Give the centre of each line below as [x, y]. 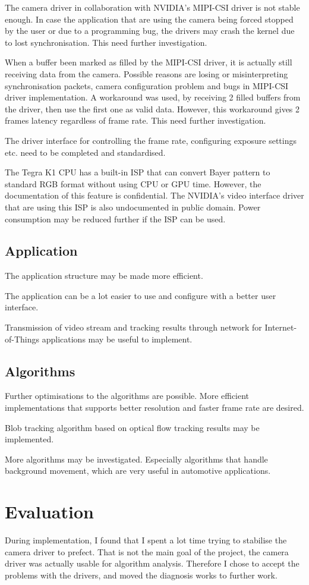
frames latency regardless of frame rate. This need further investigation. [135, 120]
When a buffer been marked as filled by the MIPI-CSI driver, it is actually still [149, 62]
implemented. [29, 439]
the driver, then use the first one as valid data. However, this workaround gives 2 [152, 108]
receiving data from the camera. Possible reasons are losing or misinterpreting [146, 73]
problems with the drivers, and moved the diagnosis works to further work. [141, 575]
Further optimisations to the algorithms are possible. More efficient [127, 396]
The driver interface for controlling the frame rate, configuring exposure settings [151, 140]
